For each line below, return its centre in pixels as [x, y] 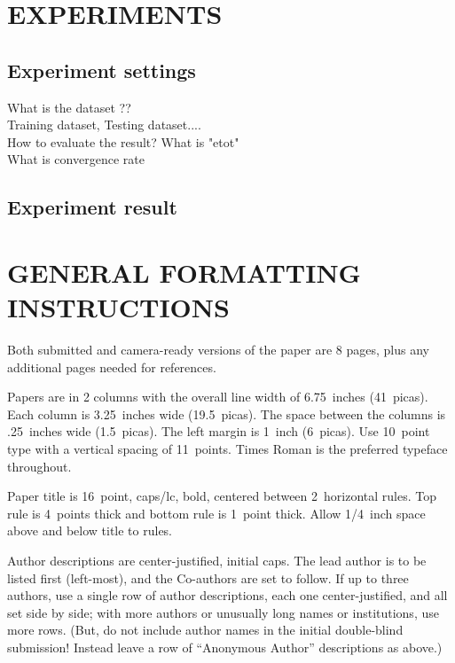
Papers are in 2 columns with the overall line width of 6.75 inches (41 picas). [218, 397]
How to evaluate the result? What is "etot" [123, 141]
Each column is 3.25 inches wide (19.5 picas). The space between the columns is [227, 413]
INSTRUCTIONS [118, 307]
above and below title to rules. [90, 530]
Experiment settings [102, 70]
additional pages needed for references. [112, 367]
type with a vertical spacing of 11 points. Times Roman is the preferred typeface [227, 449]
